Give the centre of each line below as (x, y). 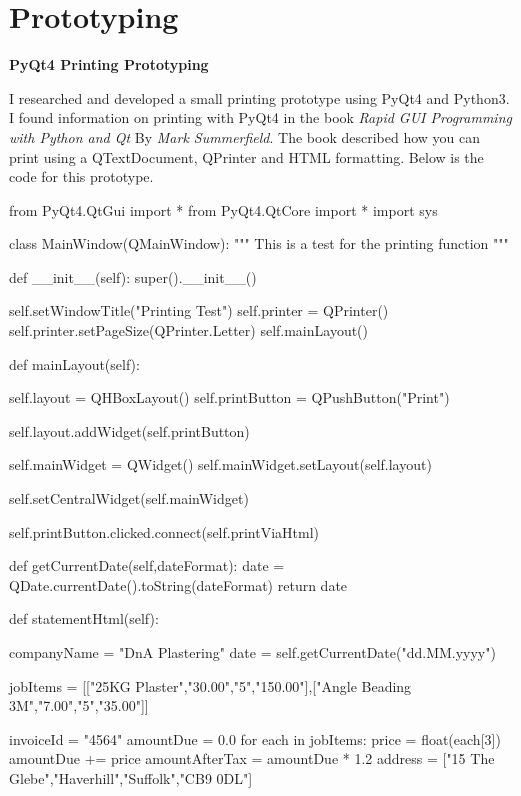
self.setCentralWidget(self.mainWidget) (129, 498)
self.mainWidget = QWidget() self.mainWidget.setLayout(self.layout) (220, 464)
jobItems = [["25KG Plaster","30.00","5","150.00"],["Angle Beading (210, 685)
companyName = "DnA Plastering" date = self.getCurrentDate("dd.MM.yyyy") (252, 652)
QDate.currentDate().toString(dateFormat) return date (178, 584)
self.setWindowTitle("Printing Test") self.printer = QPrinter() (199, 310)
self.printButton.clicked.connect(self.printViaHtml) (164, 531)
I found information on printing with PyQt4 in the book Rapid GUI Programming (260, 117)
